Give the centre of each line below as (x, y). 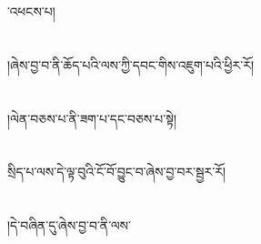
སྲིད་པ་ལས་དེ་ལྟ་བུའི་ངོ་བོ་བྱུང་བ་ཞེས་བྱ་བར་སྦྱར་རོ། (116, 172)
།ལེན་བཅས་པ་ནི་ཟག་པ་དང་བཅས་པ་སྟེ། (92, 118)
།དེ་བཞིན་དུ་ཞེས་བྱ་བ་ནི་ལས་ (69, 225)
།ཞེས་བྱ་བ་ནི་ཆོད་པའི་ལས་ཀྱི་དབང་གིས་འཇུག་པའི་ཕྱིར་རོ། (131, 64)
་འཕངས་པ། (31, 11)
